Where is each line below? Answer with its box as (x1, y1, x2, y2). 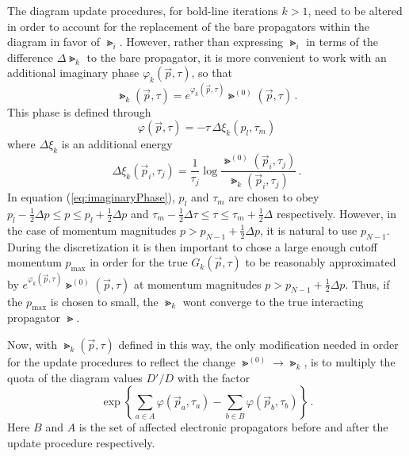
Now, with (7, 336, 57, 353)
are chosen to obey (228, 189, 319, 205)
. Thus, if (345, 275, 390, 292)
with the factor (177, 369, 250, 385)
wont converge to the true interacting (182, 293, 364, 309)
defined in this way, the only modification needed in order (118, 336, 399, 353)
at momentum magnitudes (133, 275, 262, 292)
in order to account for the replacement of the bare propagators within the (7, 17, 369, 34)
